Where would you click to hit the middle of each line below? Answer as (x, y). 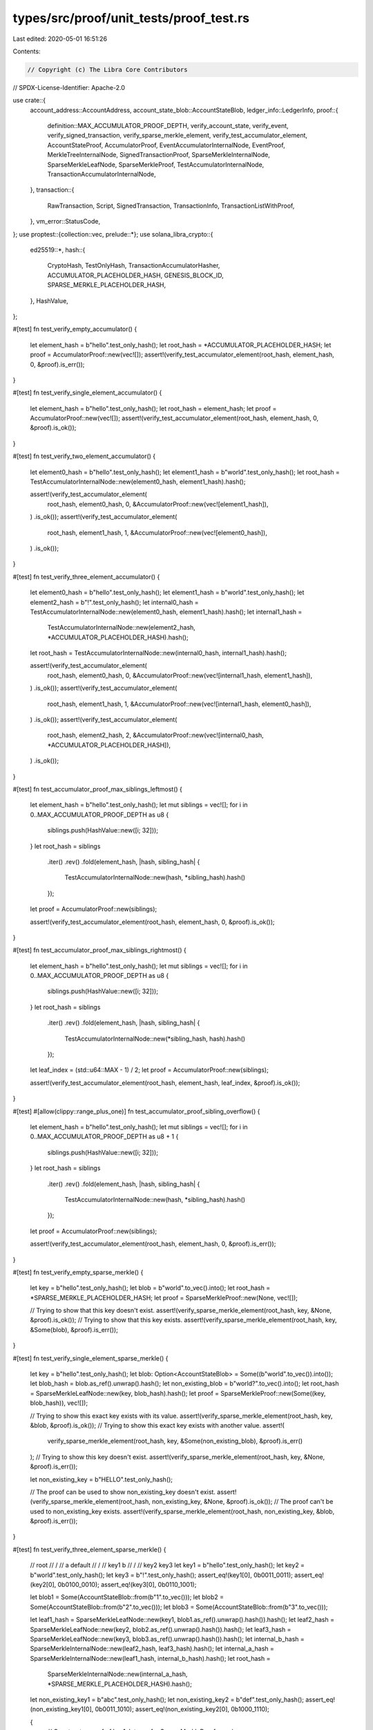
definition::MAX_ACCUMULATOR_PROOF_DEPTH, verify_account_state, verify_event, (168, 126)
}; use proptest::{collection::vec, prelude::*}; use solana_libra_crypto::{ (113, 234)
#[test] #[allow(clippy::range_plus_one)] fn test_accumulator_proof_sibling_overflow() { (136, 1111)
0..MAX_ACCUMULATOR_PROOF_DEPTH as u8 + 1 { (104, 1137)
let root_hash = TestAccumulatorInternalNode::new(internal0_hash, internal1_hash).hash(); (158, 653)
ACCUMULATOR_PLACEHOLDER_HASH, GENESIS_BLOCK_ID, (135, 275)
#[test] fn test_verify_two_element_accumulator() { (84, 456)
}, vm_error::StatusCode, (65, 221)
